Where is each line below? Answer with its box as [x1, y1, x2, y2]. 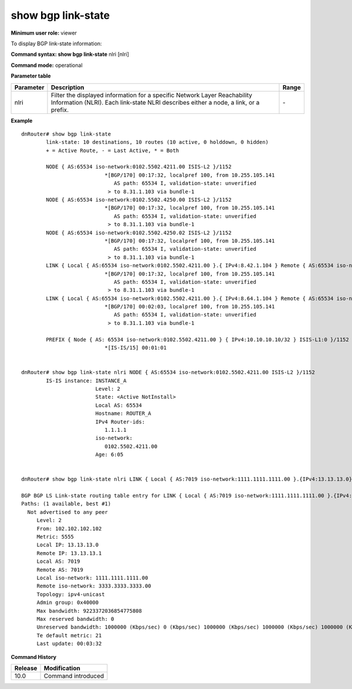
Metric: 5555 [36, 533, 75, 540]
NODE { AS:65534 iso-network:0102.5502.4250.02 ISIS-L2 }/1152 [46, 229, 232, 236]
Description [50, 83, 84, 91]
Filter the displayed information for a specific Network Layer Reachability [50, 91, 252, 99]
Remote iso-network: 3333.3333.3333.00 [36, 583, 152, 590]
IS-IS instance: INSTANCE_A [46, 377, 127, 384]
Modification [43, 664, 80, 672]
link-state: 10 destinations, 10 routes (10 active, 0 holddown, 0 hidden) [46, 139, 269, 146]
